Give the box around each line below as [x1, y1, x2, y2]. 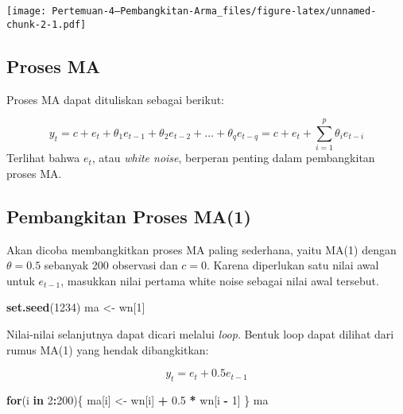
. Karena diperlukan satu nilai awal [207, 257, 379, 273]
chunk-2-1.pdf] [6, 18, 87, 30]
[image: [6, 6, 47, 17]
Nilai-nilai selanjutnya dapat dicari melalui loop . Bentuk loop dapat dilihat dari [6, 326, 394, 342]
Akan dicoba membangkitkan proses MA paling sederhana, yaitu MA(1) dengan [6, 241, 397, 257]
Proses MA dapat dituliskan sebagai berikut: [6, 91, 225, 107]
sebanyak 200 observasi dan [44, 257, 178, 273]
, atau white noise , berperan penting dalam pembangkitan [91, 149, 375, 166]
